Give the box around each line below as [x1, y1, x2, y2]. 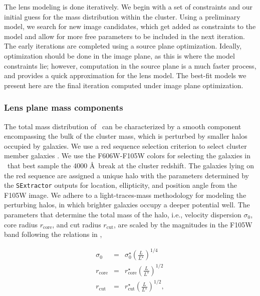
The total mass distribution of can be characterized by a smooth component [4, 121, 241, 131]
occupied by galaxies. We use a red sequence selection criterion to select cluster [4, 140, 247, 151]
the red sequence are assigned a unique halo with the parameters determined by [4, 170, 249, 180]
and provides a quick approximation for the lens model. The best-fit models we [4, 70, 246, 81]
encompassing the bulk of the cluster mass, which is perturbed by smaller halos [4, 131, 247, 141]
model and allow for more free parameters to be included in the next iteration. [4, 31, 245, 41]
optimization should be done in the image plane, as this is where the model [4, 50, 235, 61]
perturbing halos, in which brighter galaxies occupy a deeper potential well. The [4, 199, 250, 210]
